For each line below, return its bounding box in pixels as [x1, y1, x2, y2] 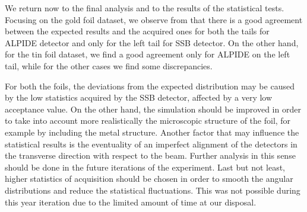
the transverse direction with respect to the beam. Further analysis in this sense [5, 149, 296, 162]
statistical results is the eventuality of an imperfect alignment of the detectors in [5, 137, 297, 150]
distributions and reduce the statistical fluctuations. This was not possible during [5, 184, 300, 196]
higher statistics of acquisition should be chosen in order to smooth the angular [5, 172, 293, 185]
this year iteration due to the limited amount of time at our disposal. [5, 195, 257, 208]
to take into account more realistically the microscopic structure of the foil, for [5, 114, 291, 127]
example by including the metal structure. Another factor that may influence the [5, 126, 299, 138]
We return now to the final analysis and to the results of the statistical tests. [5, 2, 284, 14]
